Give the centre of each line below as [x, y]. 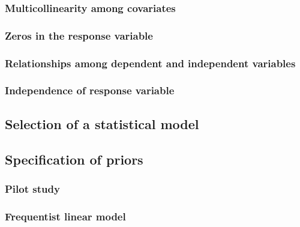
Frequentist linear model [65, 216]
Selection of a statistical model [102, 123]
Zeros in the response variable [79, 35]
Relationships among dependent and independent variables [150, 63]
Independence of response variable [90, 90]
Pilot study [32, 188]
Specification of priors [74, 159]
